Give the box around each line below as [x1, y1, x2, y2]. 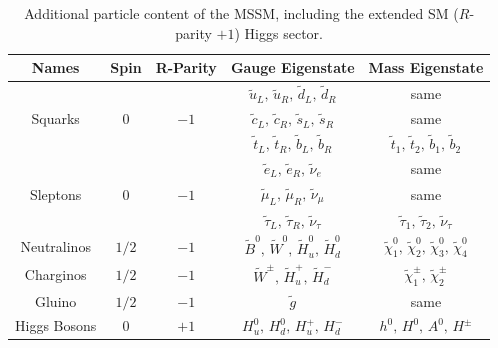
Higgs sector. [244, 22, 323, 43]
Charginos [24, 264, 87, 285]
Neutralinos [20, 236, 91, 257]
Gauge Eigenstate [230, 57, 355, 78]
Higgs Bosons [15, 315, 97, 336]
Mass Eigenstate [368, 57, 484, 78]
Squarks [31, 108, 80, 129]
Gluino [34, 290, 77, 311]
